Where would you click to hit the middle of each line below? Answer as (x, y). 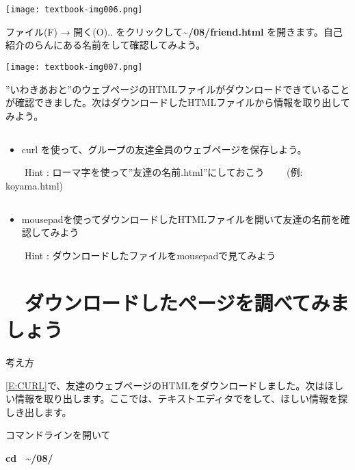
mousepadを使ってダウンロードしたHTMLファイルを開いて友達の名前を (181, 219)
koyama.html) (34, 185)
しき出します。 (39, 412)
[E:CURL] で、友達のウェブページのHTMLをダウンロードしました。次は (165, 385)
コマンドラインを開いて (58, 435)
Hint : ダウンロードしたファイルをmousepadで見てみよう (150, 256)
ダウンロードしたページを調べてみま (187, 302)
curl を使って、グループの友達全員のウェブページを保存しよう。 (164, 149)
